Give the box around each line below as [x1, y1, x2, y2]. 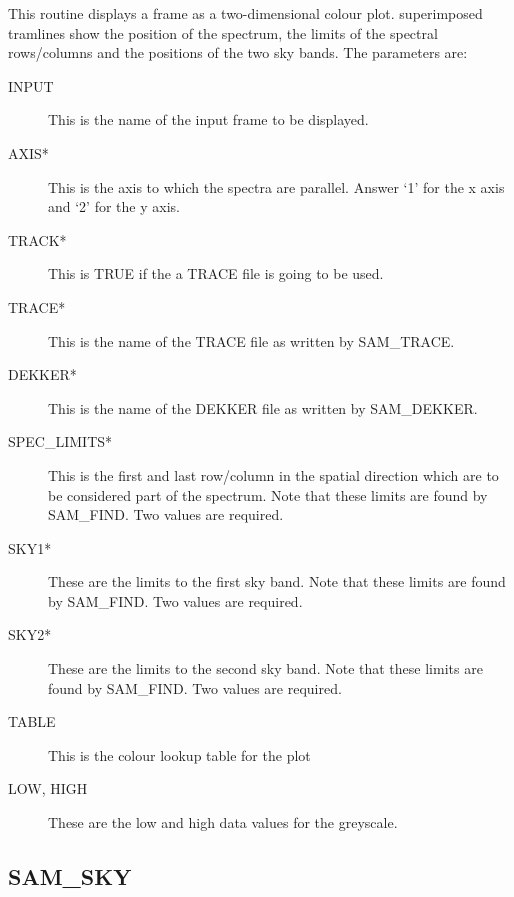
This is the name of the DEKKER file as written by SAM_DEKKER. [48, 397, 478, 418]
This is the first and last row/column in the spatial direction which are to [48, 464, 499, 485]
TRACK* [8, 229, 67, 250]
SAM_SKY [8, 861, 132, 892]
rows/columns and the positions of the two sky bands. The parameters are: [8, 42, 468, 63]
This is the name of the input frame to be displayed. [48, 109, 369, 130]
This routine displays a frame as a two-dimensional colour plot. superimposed [8, 3, 483, 23]
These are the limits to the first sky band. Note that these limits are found [48, 571, 506, 592]
